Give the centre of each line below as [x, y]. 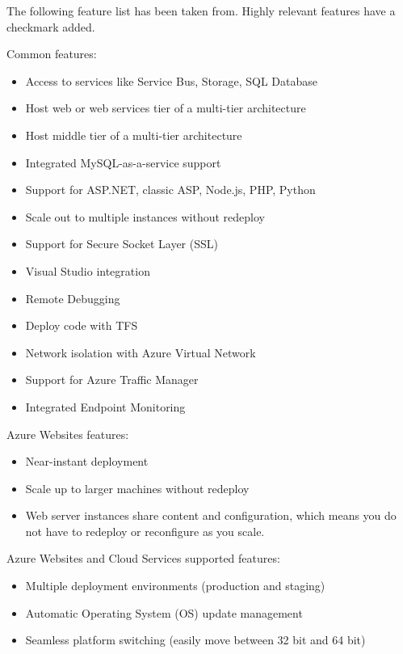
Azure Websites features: [68, 434]
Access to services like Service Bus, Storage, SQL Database [171, 80]
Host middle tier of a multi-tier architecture [134, 135]
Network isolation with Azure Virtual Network [141, 352]
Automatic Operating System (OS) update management [164, 612]
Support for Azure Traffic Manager [112, 380]
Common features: [52, 54]
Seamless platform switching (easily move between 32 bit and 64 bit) [195, 640]
